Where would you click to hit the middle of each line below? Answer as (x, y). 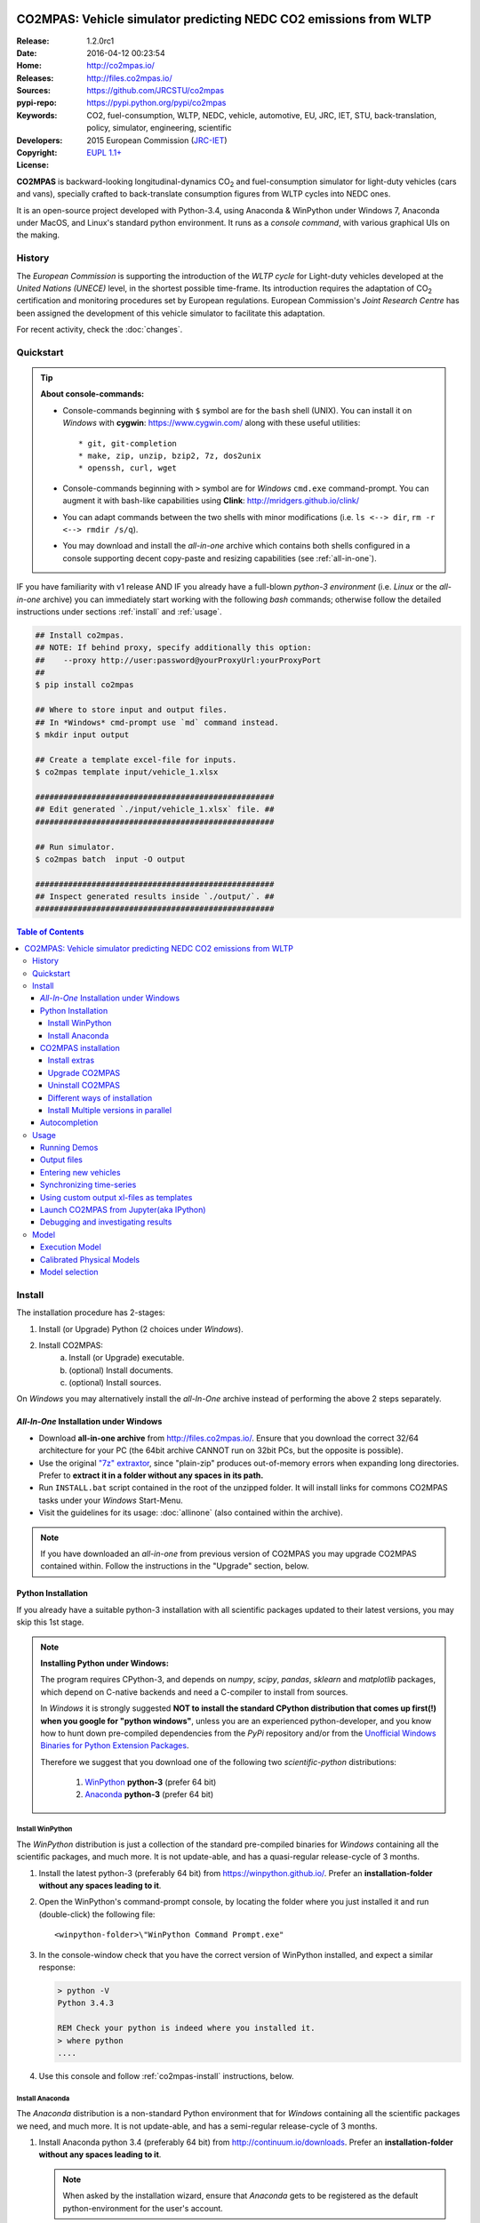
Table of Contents (50, 932)
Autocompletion (69, 1123)
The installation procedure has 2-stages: (91, 1312)
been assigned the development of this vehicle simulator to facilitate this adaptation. (171, 313)
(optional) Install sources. (115, 1383)
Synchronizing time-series (88, 1185)
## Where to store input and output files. (132, 710)
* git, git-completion (128, 443)
